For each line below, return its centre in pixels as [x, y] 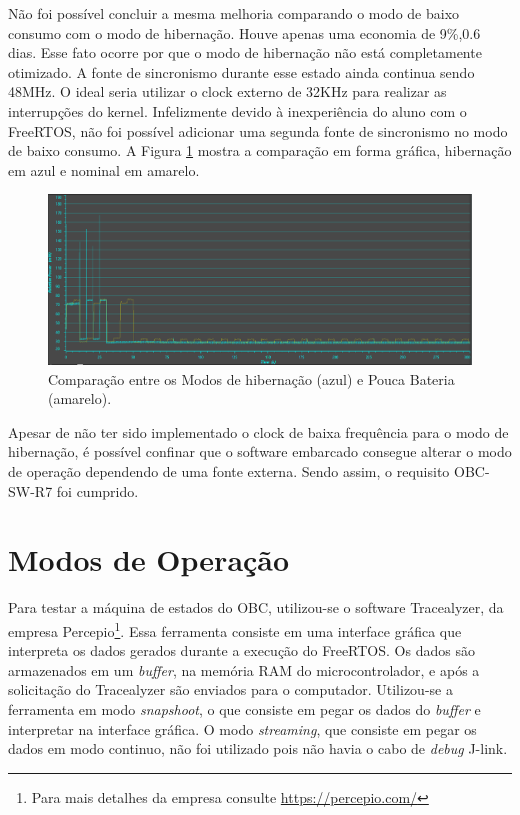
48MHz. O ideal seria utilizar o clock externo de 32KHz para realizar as [227, 91]
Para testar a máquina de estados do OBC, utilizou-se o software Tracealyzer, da [256, 607]
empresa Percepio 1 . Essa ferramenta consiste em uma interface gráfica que [235, 629]
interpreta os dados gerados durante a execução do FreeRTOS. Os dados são [241, 650]
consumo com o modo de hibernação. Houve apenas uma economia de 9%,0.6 [244, 32]
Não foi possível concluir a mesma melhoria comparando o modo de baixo [234, 13]
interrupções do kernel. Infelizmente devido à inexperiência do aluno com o [237, 110]
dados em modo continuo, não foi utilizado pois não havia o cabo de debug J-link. [258, 748]
